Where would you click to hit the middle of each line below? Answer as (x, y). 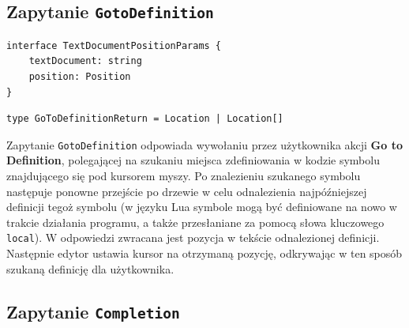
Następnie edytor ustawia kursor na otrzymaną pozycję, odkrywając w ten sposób (204, 253)
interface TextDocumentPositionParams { (114, 45)
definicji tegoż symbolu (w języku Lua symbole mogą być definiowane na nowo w (202, 207)
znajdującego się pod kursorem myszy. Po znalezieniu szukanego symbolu (184, 175)
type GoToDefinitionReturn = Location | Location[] (145, 119)
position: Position (80, 76)
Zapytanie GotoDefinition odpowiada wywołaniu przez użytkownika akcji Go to (204, 144)
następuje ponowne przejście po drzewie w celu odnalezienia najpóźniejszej (187, 191)
